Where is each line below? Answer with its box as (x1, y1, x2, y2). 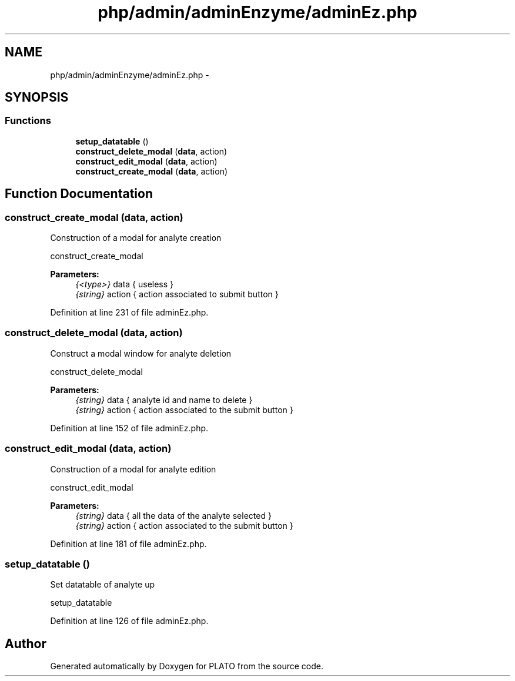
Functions (5, 115, 51, 127)
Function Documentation (5, 186, 153, 202)
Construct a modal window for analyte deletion (50, 348, 232, 358)
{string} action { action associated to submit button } (75, 289, 279, 300)
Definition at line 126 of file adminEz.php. (50, 616, 209, 626)
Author (5, 636, 46, 651)
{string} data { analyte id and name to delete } (75, 394, 253, 405)
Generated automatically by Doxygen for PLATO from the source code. (50, 661, 323, 672)
